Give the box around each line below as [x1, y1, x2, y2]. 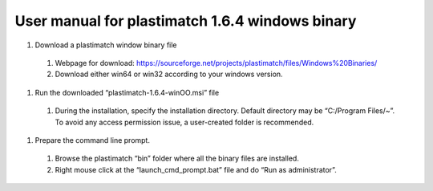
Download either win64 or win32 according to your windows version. [55, 69, 284, 79]
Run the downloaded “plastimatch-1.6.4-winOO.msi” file [34, 87, 220, 97]
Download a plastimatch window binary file [34, 40, 177, 50]
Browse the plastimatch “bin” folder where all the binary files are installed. [55, 153, 300, 164]
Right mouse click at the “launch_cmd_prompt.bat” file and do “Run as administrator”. [55, 165, 337, 174]
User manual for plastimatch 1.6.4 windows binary [14, 12, 357, 30]
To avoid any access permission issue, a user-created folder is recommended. [55, 117, 314, 127]
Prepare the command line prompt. [34, 135, 150, 144]
